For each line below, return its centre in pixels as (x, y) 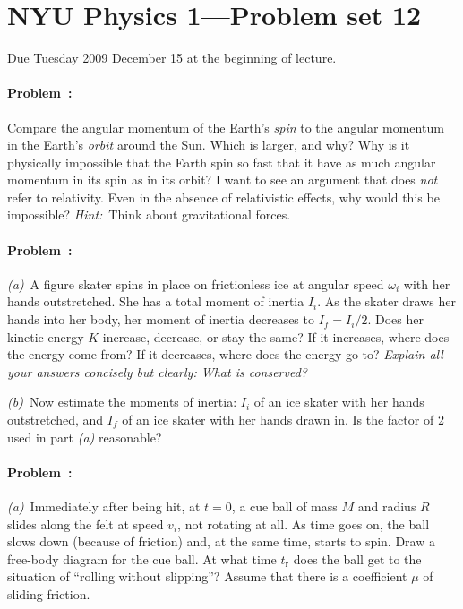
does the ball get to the (357, 558)
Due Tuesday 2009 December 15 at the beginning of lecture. (172, 58)
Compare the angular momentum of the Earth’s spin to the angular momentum (226, 127)
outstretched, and (56, 420)
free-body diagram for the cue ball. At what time (142, 558)
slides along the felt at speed (86, 523)
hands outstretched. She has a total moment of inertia (156, 301)
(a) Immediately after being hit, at (104, 506)
